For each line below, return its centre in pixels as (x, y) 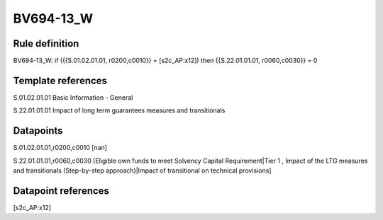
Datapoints (38, 131)
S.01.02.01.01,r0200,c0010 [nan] (60, 148)
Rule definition (46, 44)
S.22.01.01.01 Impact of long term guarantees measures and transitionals (119, 110)
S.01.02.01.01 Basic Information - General (73, 97)
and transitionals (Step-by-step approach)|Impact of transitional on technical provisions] (142, 170)
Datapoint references (61, 191)
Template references (60, 80)
